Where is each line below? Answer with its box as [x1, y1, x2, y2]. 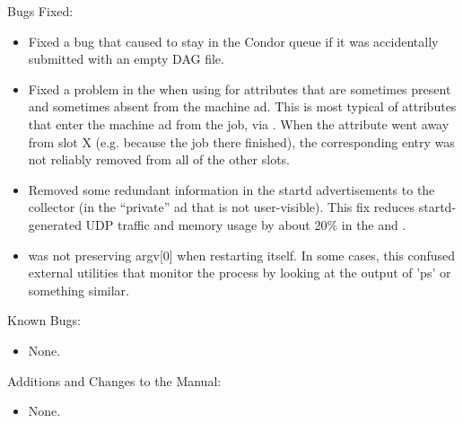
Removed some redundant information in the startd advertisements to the [28, 180, 435, 198]
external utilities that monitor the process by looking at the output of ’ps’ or [28, 263, 451, 282]
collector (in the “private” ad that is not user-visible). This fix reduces [28, 198, 415, 216]
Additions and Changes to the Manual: [7, 371, 222, 390]
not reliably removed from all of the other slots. [28, 150, 290, 169]
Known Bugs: [7, 311, 81, 330]
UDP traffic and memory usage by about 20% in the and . [85, 215, 406, 234]
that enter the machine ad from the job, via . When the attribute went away [28, 114, 450, 133]
